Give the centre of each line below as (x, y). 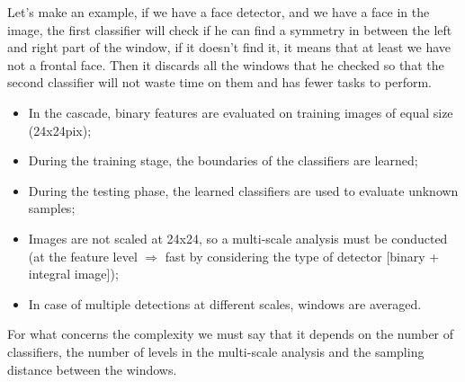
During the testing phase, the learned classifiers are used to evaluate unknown (243, 190)
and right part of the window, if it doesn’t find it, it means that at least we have (229, 47)
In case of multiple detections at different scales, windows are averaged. (225, 303)
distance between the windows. (92, 369)
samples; (52, 208)
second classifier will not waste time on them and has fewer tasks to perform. (219, 82)
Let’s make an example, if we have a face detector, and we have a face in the (219, 12)
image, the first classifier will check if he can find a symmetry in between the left (230, 29)
